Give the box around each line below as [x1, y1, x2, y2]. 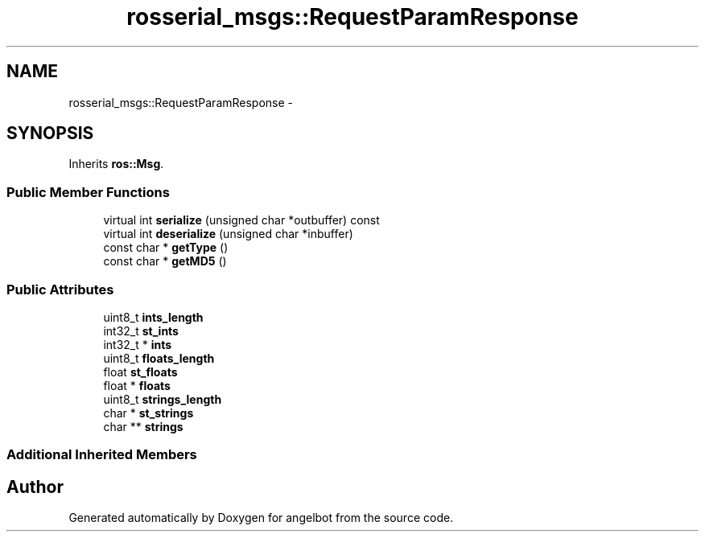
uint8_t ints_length [103, 310, 204, 324]
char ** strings [103, 419, 183, 433]
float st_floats [103, 364, 178, 379]
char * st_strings [103, 405, 194, 420]
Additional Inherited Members [6, 446, 197, 463]
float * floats [103, 378, 171, 392]
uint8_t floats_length [103, 351, 215, 365]
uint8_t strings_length [103, 392, 222, 406]
